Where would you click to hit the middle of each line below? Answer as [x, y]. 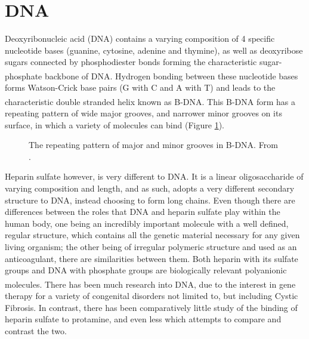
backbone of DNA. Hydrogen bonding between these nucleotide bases [171, 75]
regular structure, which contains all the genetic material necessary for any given [152, 235]
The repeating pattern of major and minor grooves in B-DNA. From [153, 145]
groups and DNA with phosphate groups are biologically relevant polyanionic [146, 270]
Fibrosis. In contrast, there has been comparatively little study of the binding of [151, 307]
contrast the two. [36, 330]
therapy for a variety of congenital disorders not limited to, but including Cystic [152, 295]
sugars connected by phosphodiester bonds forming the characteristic [131, 62]
